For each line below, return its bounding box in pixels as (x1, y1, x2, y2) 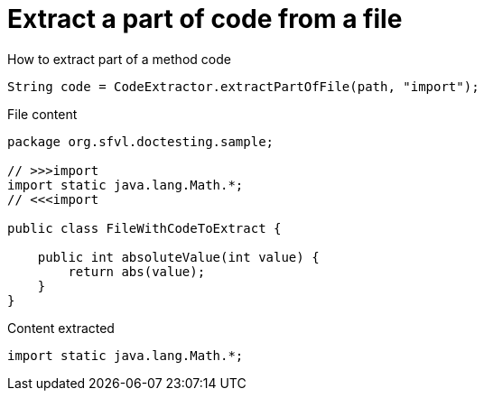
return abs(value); (68, 264, 206, 279)
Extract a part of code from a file (7, 4, 403, 34)
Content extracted (7, 319, 115, 336)
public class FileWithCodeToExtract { (7, 220, 282, 236)
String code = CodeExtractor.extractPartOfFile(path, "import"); (7, 79, 479, 94)
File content (7, 106, 78, 122)
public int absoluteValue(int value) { (37, 249, 320, 264)
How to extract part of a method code (7, 51, 231, 67)
